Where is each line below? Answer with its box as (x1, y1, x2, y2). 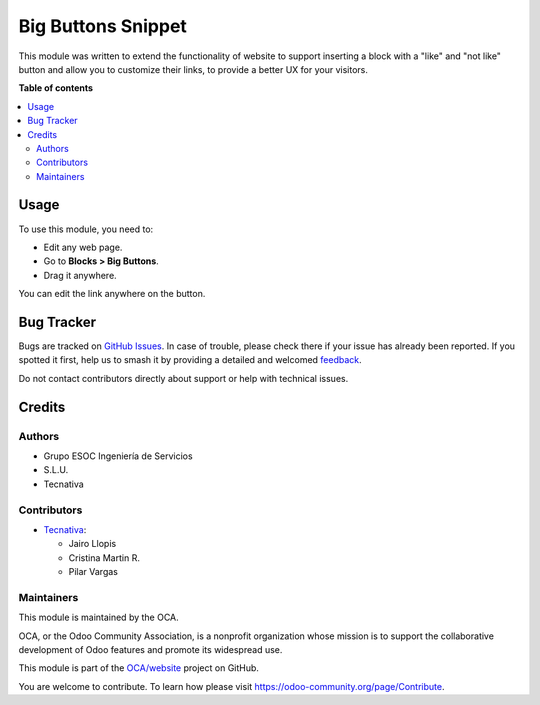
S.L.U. (43, 464, 69, 476)
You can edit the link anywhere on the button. (18, 288, 206, 300)
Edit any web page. (43, 241, 123, 253)
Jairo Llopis (68, 538, 117, 550)
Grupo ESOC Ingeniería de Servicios (43, 450, 194, 462)
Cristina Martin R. (68, 551, 140, 564)
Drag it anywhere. (43, 269, 117, 281)
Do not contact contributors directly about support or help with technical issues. (18, 372, 349, 384)
